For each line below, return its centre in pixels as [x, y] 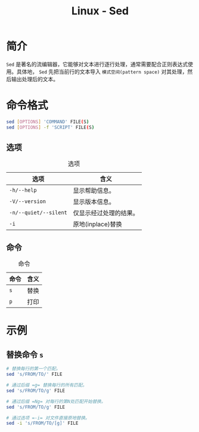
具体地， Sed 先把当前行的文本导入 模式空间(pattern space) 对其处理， [102, 71]
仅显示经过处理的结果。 [106, 213]
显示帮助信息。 [94, 191]
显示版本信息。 [94, 202]
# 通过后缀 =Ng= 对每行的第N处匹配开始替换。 [56, 402]
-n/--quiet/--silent [38, 213]
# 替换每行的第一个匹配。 [33, 369]
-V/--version [28, 202]
